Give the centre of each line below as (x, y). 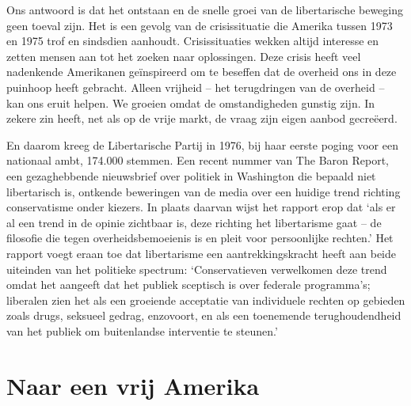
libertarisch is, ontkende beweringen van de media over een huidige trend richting (204, 191)
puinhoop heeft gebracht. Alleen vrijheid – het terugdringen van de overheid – (196, 87)
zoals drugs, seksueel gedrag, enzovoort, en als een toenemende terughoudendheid (204, 315)
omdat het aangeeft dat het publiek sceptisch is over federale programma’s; (188, 285)
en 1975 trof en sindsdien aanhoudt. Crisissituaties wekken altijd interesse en (193, 41)
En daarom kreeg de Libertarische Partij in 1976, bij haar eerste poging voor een (202, 144)
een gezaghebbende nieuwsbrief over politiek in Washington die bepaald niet (191, 175)
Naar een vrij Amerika (133, 385)
